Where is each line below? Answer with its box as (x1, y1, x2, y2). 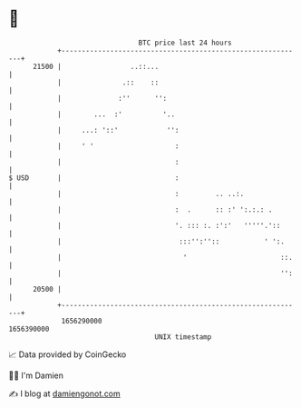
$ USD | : (8, 173, 180, 183)
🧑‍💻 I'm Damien (8, 370, 64, 381)
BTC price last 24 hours (138, 38, 232, 47)
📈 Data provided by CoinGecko (8, 349, 127, 360)
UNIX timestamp (154, 332, 212, 342)
